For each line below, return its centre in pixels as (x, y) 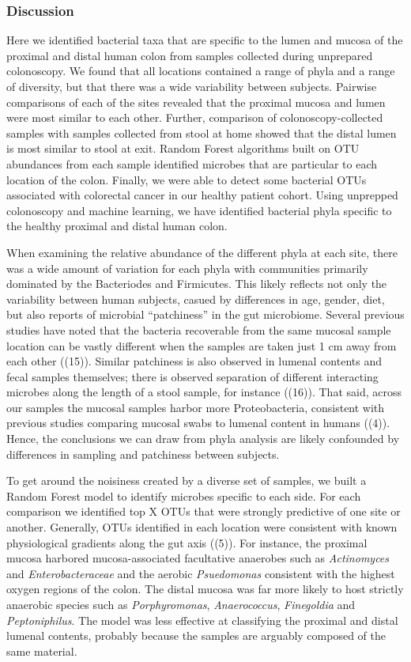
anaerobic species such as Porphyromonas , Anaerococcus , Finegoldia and (181, 604)
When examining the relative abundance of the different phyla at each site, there (202, 252)
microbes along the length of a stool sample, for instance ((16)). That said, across (204, 392)
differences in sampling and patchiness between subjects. (143, 454)
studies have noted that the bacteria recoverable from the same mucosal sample (199, 329)
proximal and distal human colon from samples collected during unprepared (190, 55)
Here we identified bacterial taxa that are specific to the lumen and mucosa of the (205, 40)
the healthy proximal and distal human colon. (117, 226)
